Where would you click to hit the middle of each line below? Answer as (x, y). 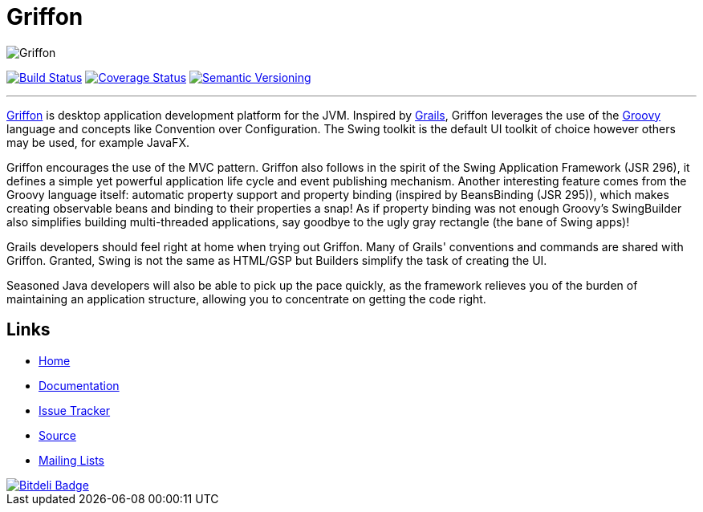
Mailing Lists (72, 460)
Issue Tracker (75, 410)
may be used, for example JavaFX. (98, 142)
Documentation (79, 385)
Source (57, 435)
